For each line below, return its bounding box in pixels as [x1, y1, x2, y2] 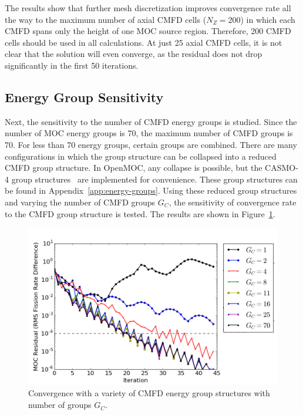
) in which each [240, 13, 295, 25]
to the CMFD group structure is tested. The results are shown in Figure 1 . [5, 207, 275, 220]
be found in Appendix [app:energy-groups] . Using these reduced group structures [5, 184, 297, 197]
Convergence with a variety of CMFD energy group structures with [28, 387, 270, 399]
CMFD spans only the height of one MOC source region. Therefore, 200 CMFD [5, 25, 291, 37]
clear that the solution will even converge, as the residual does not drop [5, 48, 262, 60]
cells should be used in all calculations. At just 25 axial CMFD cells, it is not [5, 36, 282, 48]
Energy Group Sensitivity [5, 87, 164, 106]
